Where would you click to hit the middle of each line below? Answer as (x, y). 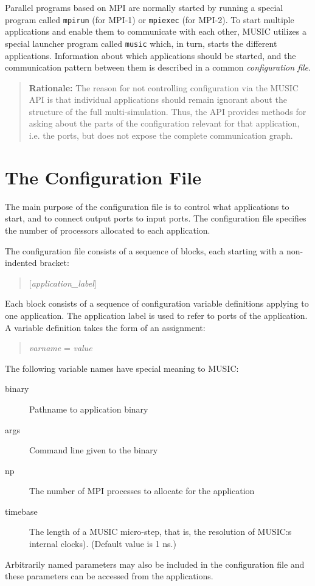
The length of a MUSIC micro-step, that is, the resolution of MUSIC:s (161, 532)
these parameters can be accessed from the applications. (109, 576)
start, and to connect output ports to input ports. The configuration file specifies (156, 218)
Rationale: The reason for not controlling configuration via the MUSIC (164, 87)
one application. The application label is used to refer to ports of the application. (156, 315)
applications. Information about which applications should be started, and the (151, 55)
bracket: (54, 263)
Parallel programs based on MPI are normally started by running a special (144, 7)
